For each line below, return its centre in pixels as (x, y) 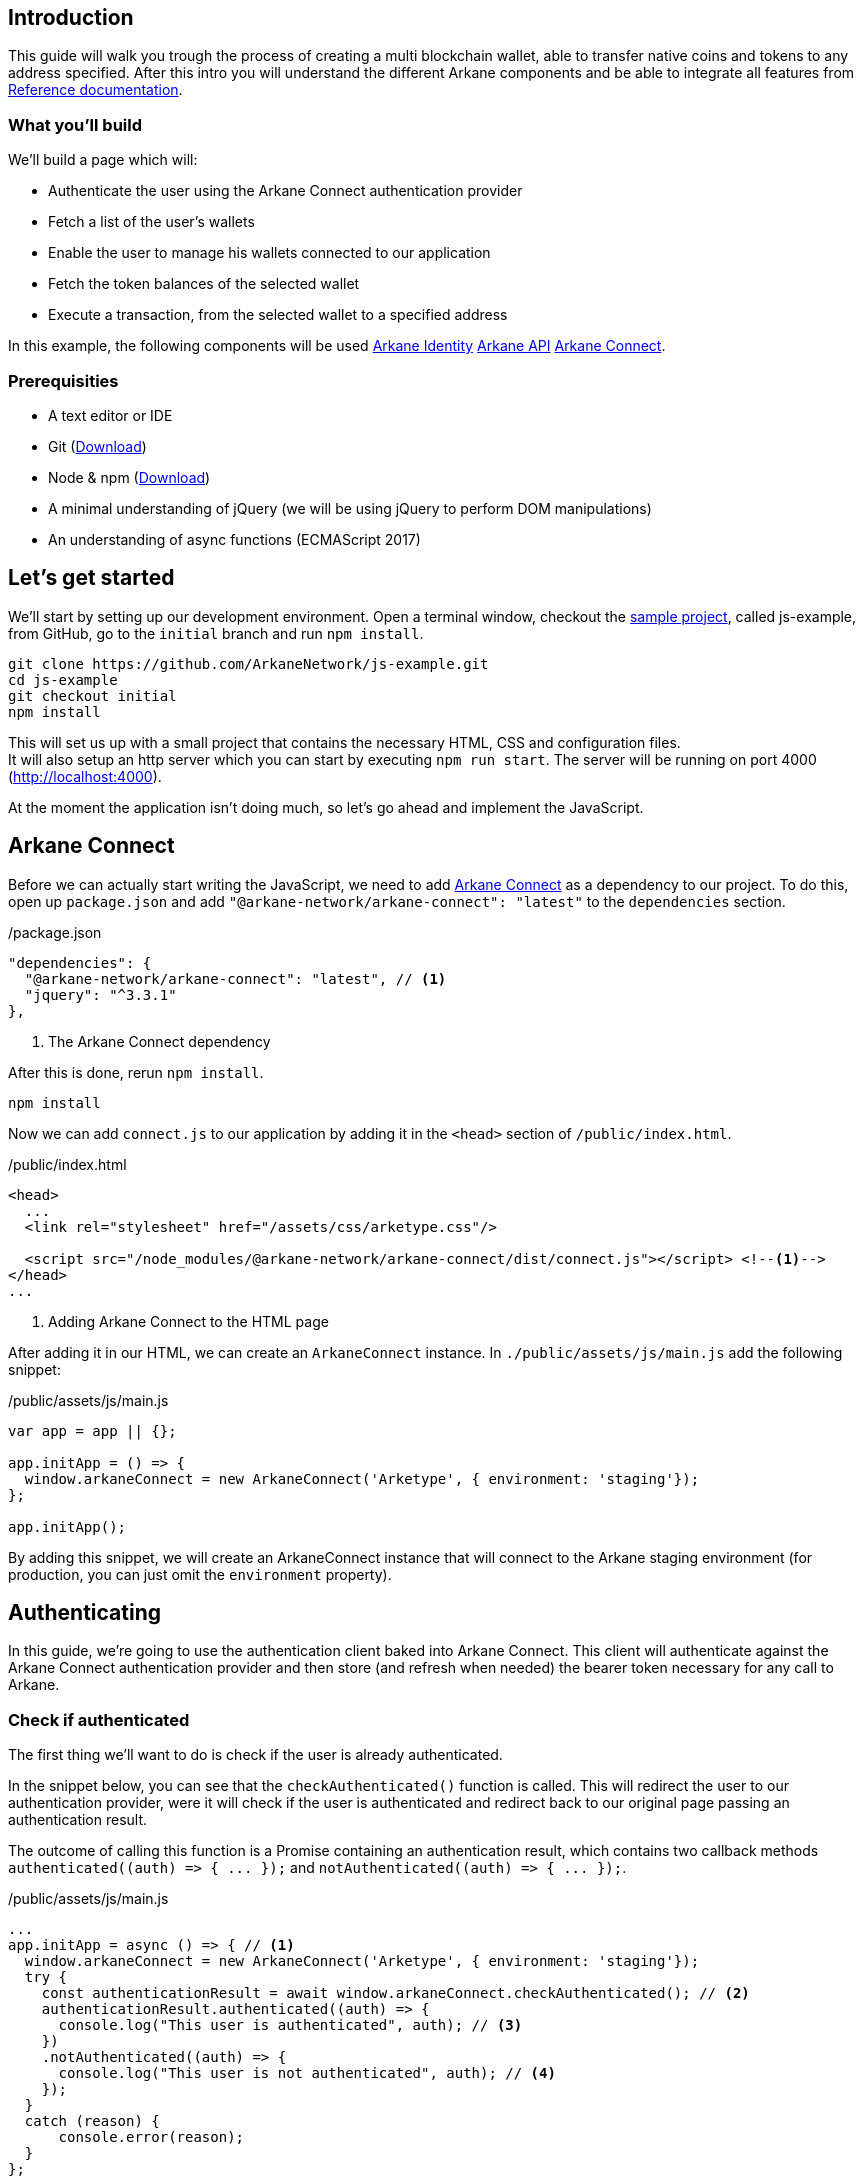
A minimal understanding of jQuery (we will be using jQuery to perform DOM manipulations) (350, 508)
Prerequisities (63, 380)
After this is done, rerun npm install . (136, 1072)
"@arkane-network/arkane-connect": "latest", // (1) (235, 978)
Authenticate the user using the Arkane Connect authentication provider (285, 191)
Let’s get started (91, 578)
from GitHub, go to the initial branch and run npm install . (216, 633)
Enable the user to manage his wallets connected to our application (269, 253)
